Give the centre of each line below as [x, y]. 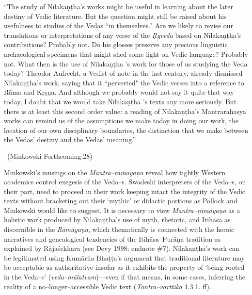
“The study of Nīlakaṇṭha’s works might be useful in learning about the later [118, 6]
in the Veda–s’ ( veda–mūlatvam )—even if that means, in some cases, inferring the [125, 277]
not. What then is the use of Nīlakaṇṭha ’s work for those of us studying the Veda [126, 63]
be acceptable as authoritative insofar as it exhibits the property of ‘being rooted [124, 267]
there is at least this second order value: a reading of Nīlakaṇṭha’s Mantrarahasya [125, 111]
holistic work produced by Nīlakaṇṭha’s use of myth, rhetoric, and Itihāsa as [117, 220]
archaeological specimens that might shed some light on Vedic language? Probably [126, 54]
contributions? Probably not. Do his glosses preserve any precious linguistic [116, 44]
